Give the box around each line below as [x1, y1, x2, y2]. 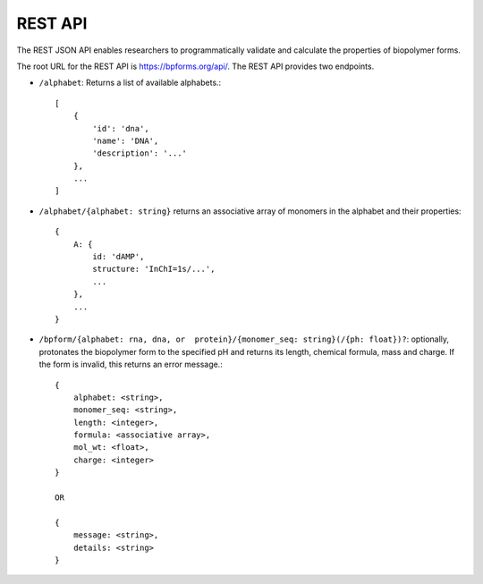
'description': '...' [92, 148, 188, 158]
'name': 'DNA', [92, 135, 159, 146]
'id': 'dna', [92, 123, 149, 133]
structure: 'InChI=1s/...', [92, 264, 216, 275]
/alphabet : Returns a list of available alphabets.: [38, 77, 222, 89]
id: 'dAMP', [92, 251, 145, 262]
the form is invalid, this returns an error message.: [38, 359, 223, 370]
